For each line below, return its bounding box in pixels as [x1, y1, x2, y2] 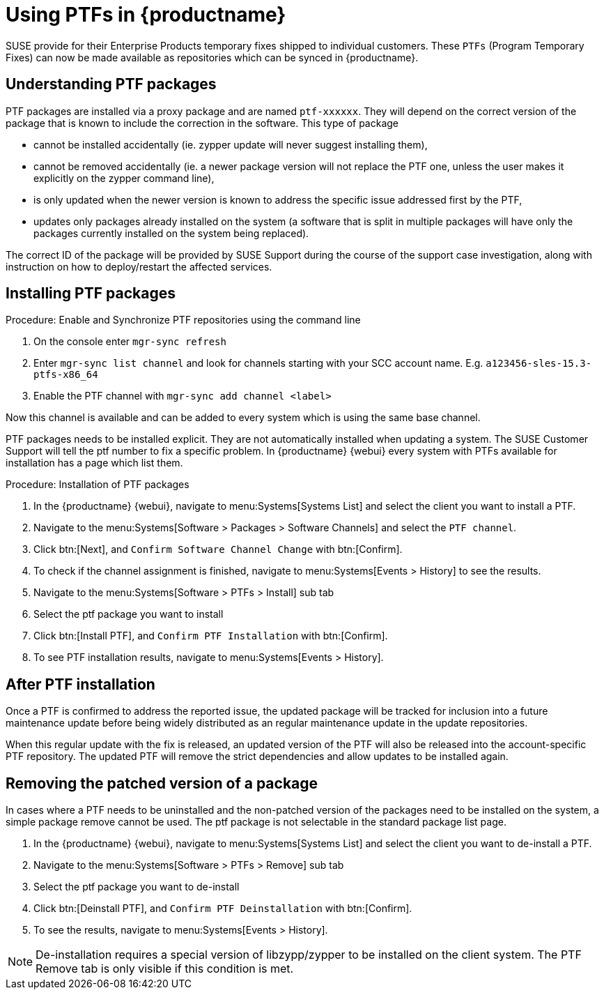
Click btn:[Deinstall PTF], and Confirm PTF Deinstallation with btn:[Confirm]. [33, 902, 412, 915]
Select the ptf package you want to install [33, 608, 224, 621]
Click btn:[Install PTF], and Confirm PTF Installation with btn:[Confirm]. [33, 630, 388, 642]
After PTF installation [6, 675, 155, 693]
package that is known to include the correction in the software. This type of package [6, 116, 399, 129]
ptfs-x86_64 [33, 369, 98, 381]
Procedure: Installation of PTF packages [6, 478, 189, 491]
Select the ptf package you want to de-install [33, 881, 240, 893]
